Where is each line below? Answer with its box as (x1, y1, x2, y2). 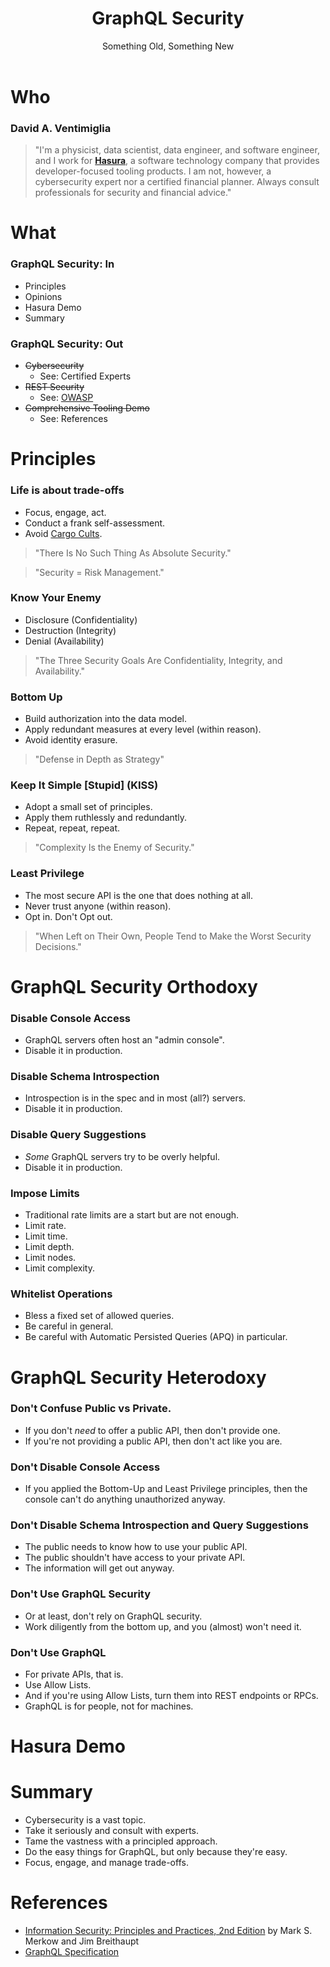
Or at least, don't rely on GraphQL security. (24, 1610, 203, 1622)
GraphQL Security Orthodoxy (10, 975, 258, 998)
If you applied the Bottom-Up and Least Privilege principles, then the (24, 1483, 308, 1495)
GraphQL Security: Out (10, 337, 124, 351)
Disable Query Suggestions (10, 1128, 147, 1142)
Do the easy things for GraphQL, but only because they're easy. (24, 1846, 288, 1858)
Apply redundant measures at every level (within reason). (24, 723, 262, 736)
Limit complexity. (24, 1262, 95, 1274)
